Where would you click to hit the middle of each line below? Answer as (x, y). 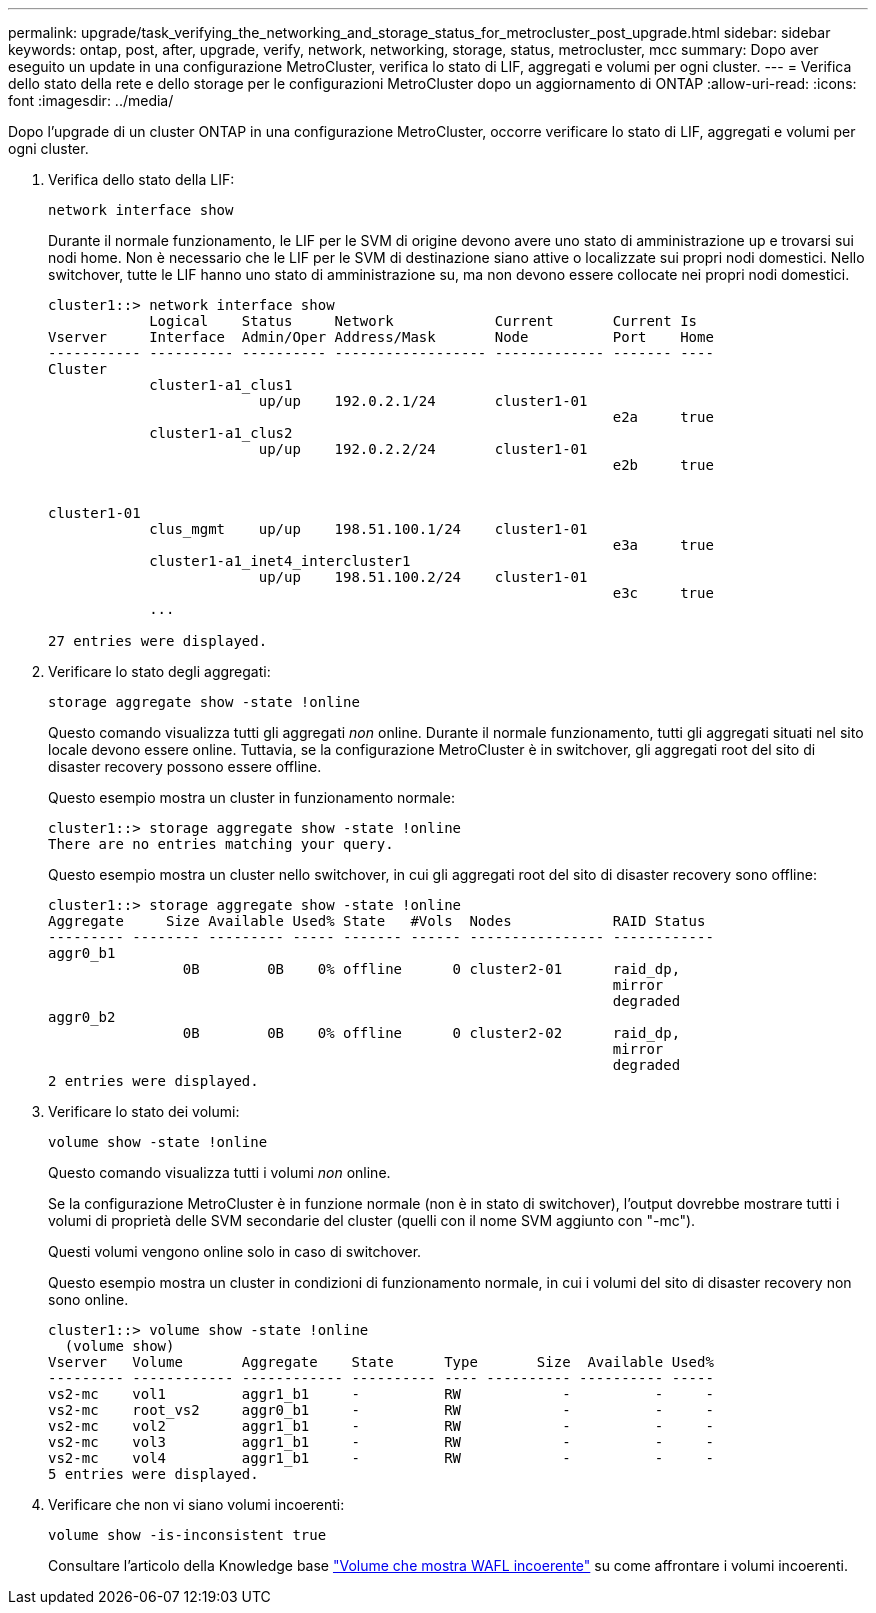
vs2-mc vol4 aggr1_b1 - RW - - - (381, 1458)
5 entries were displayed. (153, 1474)
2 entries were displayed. (153, 1081)
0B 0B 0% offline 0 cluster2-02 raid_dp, (431, 1033)
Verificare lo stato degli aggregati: (159, 671)
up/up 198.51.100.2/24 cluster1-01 (423, 577)
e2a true (663, 417)
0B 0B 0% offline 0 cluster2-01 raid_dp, (431, 969)
